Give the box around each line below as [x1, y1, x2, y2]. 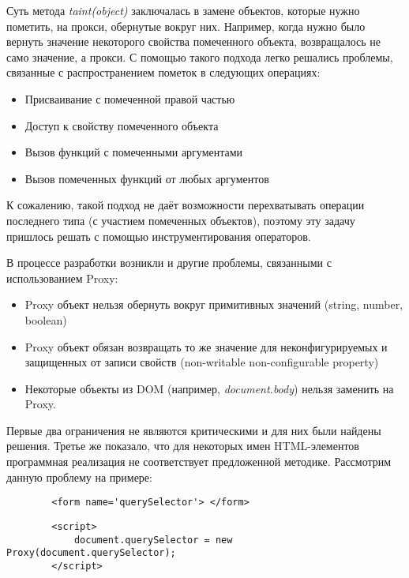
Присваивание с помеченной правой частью [24, 90, 235, 107]
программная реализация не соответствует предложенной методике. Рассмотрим [6, 453, 392, 470]
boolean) [24, 311, 67, 328]
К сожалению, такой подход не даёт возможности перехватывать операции [6, 197, 365, 213]
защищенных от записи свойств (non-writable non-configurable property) [24, 354, 379, 370]
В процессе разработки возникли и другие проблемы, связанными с [6, 254, 332, 271]
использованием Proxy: [6, 269, 118, 286]
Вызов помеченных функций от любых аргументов [24, 170, 269, 186]
